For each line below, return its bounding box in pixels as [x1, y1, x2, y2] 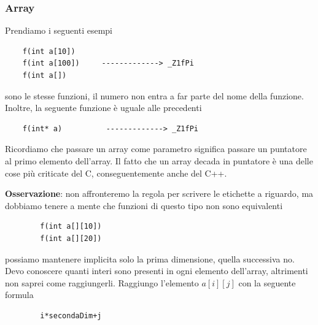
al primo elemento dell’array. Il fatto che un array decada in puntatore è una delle [5, 154, 313, 167]
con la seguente [238, 276, 296, 289]
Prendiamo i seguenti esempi [5, 24, 112, 37]
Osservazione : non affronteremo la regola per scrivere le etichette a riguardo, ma [5, 187, 314, 200]
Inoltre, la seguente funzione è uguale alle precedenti [5, 101, 202, 114]
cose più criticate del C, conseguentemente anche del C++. [5, 166, 227, 179]
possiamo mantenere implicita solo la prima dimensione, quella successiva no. [5, 252, 295, 265]
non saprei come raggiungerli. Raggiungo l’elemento [5, 276, 199, 289]
